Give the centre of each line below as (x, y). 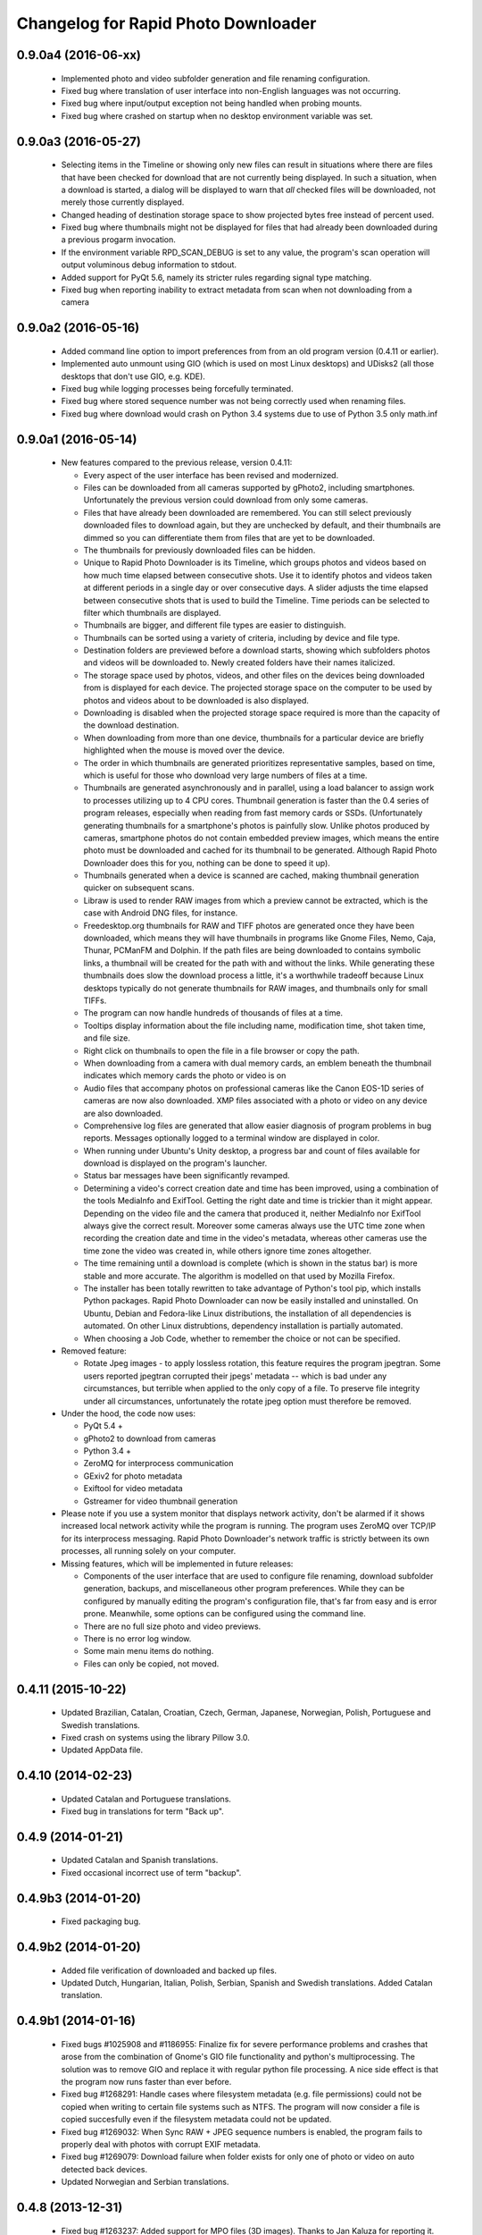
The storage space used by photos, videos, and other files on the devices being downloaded (254, 675)
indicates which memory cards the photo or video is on (185, 1075)
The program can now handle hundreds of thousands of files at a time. (213, 1013)
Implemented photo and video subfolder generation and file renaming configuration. (216, 78)
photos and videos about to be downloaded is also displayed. (196, 700)
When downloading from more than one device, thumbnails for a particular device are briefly (253, 738)
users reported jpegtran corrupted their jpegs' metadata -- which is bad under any (235, 1376)
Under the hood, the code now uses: (129, 1413)
